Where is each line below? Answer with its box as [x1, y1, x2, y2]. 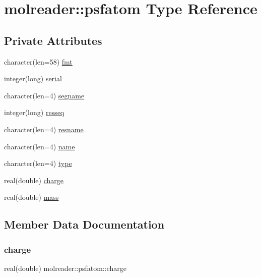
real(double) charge [4, 175, 63, 185]
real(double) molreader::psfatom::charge [4, 262, 126, 273]
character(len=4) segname [4, 90, 85, 100]
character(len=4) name [4, 141, 75, 151]
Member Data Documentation [4, 216, 165, 232]
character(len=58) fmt [4, 56, 73, 67]
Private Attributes [4, 32, 102, 48]
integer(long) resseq [4, 107, 64, 118]
